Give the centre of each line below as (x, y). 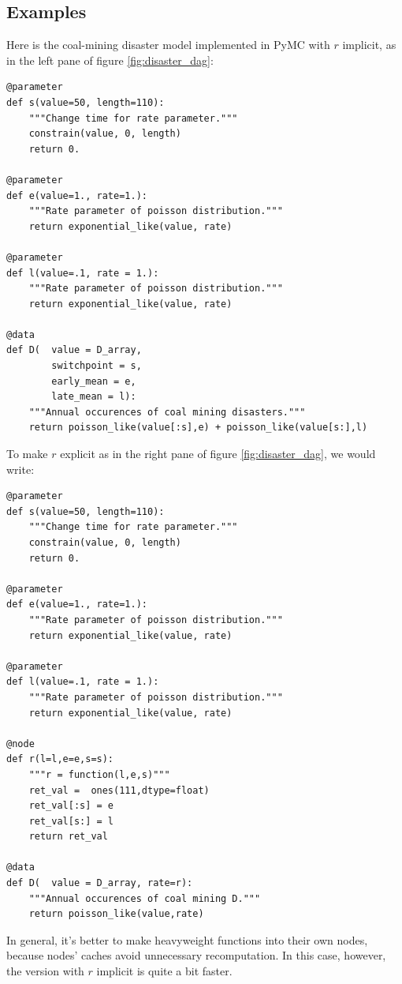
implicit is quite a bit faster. (164, 971)
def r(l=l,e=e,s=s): (60, 759)
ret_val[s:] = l (71, 821)
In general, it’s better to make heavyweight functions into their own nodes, (187, 939)
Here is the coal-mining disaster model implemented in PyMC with (168, 45)
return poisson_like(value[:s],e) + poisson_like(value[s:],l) (198, 428)
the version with (45, 971)
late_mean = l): (94, 397)
